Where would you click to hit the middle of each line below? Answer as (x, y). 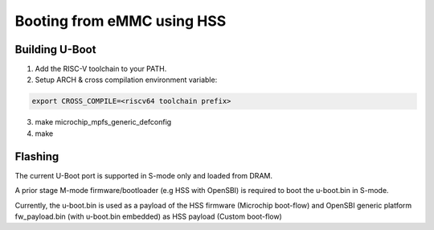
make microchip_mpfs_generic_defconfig (103, 122)
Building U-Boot (55, 49)
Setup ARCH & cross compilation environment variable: (126, 80)
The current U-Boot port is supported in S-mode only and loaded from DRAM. (144, 175)
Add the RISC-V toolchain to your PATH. (101, 69)
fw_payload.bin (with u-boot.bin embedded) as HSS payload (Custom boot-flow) (149, 216)
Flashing (37, 156)
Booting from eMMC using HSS (121, 21)
